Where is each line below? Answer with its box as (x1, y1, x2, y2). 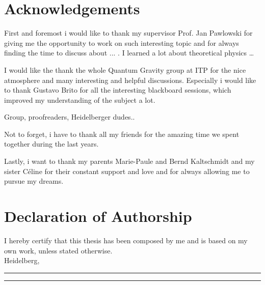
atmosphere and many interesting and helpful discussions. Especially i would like (4, 74, 256, 85)
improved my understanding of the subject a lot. (4, 94, 155, 105)
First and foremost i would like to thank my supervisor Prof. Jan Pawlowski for (4, 27, 253, 38)
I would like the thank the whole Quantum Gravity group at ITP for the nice (4, 64, 246, 75)
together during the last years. (4, 138, 99, 149)
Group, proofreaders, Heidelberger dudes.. (4, 111, 135, 122)
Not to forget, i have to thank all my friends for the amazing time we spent (4, 128, 240, 139)
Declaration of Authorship (4, 206, 192, 226)
